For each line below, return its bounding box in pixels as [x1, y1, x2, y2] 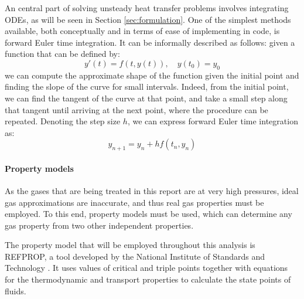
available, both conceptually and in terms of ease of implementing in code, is [5, 25, 280, 37]
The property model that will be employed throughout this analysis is [5, 239, 255, 251]
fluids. [5, 284, 26, 297]
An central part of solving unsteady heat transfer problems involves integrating [5, 2, 289, 13]
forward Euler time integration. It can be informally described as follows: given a [5, 36, 295, 48]
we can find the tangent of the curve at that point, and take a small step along [5, 91, 288, 104]
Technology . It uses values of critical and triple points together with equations [5, 261, 288, 274]
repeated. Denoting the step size [5, 115, 121, 127]
